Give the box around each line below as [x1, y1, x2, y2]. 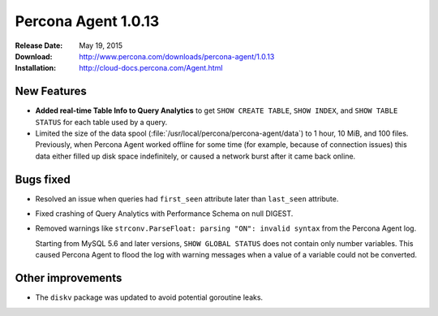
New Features [15, 84, 87, 98]
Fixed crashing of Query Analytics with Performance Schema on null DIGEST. [35, 209, 294, 219]
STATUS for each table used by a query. [35, 117, 168, 127]
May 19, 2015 [79, 41, 123, 50]
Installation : [15, 63, 57, 73]
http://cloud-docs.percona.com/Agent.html [79, 63, 223, 73]
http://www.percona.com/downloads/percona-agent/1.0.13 [79, 51, 275, 61]
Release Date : [15, 41, 63, 50]
